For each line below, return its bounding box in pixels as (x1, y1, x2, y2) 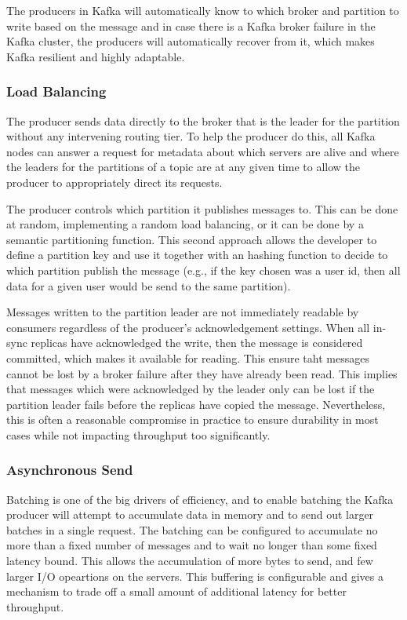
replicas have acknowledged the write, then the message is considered (31, 334, 363, 351)
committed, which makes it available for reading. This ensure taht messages (6, 349, 369, 366)
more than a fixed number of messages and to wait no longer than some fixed (6, 537, 377, 553)
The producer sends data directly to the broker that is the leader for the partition (6, 112, 400, 129)
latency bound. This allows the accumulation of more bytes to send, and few (6, 553, 373, 569)
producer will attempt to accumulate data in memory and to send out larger (6, 506, 374, 523)
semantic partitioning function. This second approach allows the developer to (6, 231, 377, 247)
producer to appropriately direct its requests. (6, 173, 223, 190)
